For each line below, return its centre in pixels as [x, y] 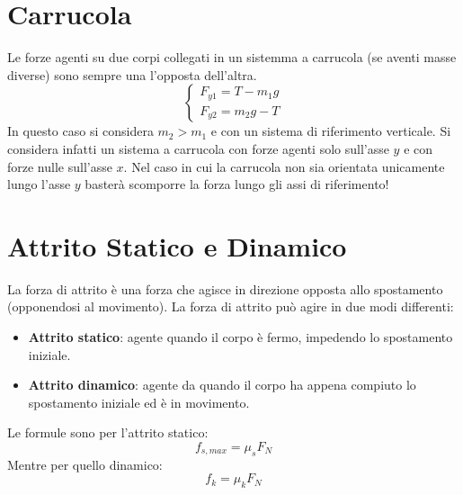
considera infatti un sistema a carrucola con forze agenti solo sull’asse [198, 148]
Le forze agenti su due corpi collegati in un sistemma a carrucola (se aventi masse [232, 57]
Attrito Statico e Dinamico [177, 245]
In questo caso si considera [80, 131]
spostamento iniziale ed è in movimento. [139, 402]
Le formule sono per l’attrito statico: [108, 432]
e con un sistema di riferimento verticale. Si [331, 131]
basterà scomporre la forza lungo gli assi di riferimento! [237, 184]
